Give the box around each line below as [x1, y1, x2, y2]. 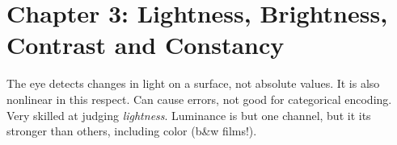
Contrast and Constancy [6, 28, 285, 61]
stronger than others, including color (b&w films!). [6, 122, 257, 139]
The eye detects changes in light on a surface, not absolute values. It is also [6, 75, 380, 92]
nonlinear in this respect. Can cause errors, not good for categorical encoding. [6, 90, 392, 107]
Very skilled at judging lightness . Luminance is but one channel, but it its [6, 106, 371, 123]
